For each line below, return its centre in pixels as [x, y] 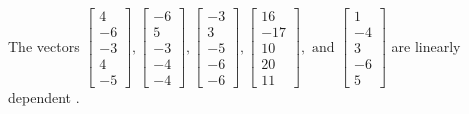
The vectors [44, 45]
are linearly [426, 45]
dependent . [44, 97]
